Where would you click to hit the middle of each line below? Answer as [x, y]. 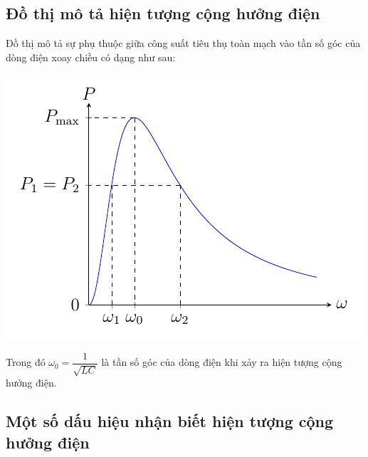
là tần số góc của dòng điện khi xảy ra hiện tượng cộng [222, 362]
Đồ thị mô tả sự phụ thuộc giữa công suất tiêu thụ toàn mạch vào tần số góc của [183, 43]
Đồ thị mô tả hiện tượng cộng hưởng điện [163, 13]
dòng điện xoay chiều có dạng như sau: [91, 57]
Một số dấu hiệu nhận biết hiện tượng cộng [170, 421]
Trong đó [26, 362]
